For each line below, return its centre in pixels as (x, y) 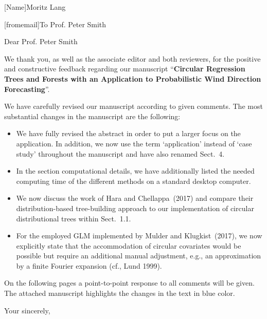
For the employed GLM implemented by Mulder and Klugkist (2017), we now (139, 236)
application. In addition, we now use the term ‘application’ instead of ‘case (134, 143)
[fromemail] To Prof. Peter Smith (55, 24)
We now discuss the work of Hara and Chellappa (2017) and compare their (135, 198)
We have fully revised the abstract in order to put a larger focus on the (128, 133)
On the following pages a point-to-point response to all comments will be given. (129, 283)
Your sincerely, (27, 310)
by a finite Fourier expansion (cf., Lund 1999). (89, 265)
